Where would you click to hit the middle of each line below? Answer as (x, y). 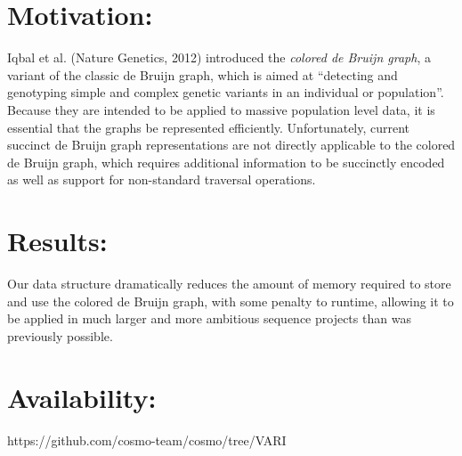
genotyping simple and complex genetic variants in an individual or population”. (226, 92)
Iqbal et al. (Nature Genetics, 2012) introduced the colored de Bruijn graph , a (219, 57)
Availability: (82, 397)
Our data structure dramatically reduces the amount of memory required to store (229, 283)
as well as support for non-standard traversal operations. (162, 179)
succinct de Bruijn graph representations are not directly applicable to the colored (231, 145)
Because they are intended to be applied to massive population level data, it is (221, 109)
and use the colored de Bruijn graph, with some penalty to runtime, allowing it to (231, 301)
